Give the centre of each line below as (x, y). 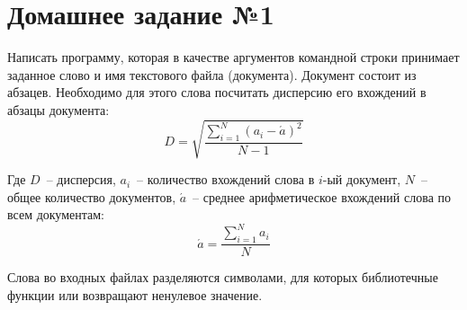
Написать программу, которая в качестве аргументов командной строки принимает (233, 57)
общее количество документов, (92, 196)
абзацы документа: (58, 109)
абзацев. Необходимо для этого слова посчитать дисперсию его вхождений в (217, 92)
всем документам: (56, 214)
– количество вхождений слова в (226, 179)
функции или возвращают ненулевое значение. (135, 294)
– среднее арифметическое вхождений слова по (322, 196)
